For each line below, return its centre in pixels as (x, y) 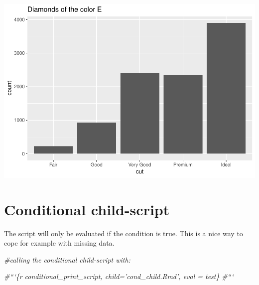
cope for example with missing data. (59, 243)
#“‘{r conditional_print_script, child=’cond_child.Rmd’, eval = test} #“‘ (119, 276)
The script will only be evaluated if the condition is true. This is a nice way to (124, 233)
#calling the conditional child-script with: (67, 259)
